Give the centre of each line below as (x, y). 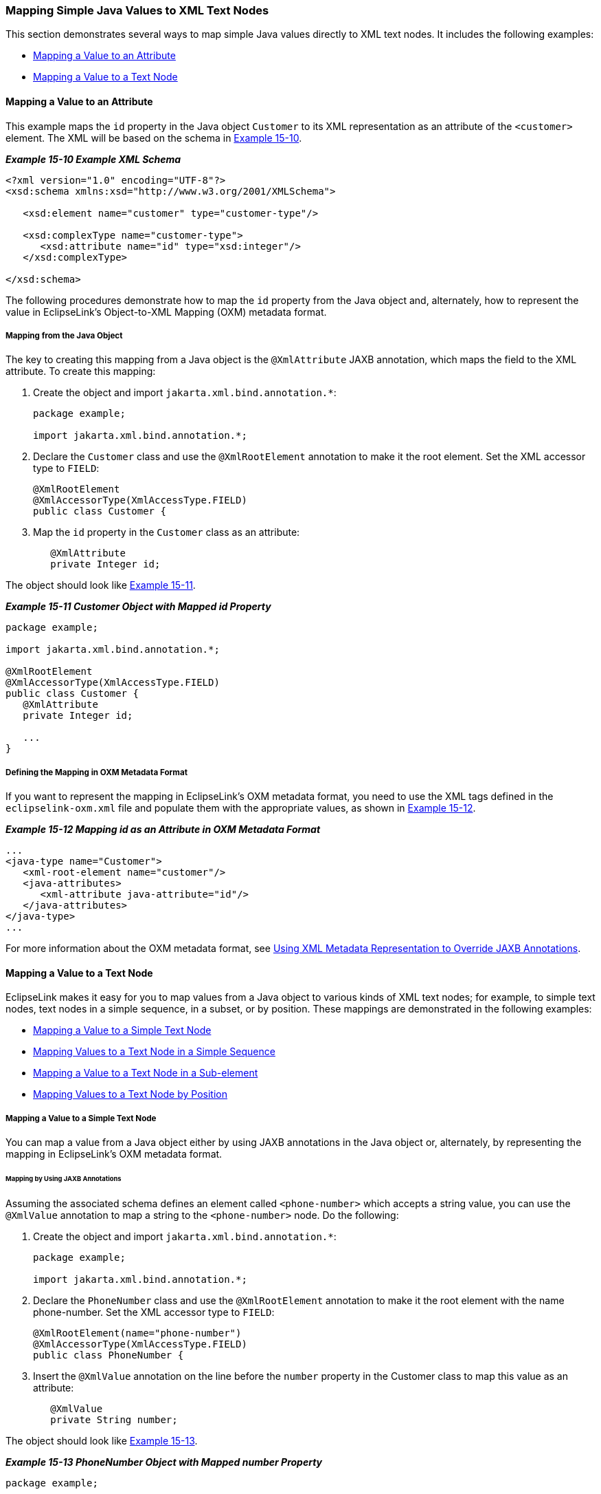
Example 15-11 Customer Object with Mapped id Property (138, 607)
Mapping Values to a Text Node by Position (131, 1094)
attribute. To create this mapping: (81, 371)
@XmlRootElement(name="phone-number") (137, 1333)
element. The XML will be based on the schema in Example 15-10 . (154, 138)
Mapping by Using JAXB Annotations (64, 1179)
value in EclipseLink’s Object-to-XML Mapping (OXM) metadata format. (166, 312)
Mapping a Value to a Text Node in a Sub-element (146, 1073)
